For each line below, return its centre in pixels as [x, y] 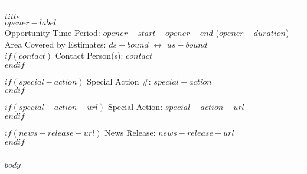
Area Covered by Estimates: [55, 44]
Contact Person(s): [89, 56]
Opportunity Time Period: [53, 32]
